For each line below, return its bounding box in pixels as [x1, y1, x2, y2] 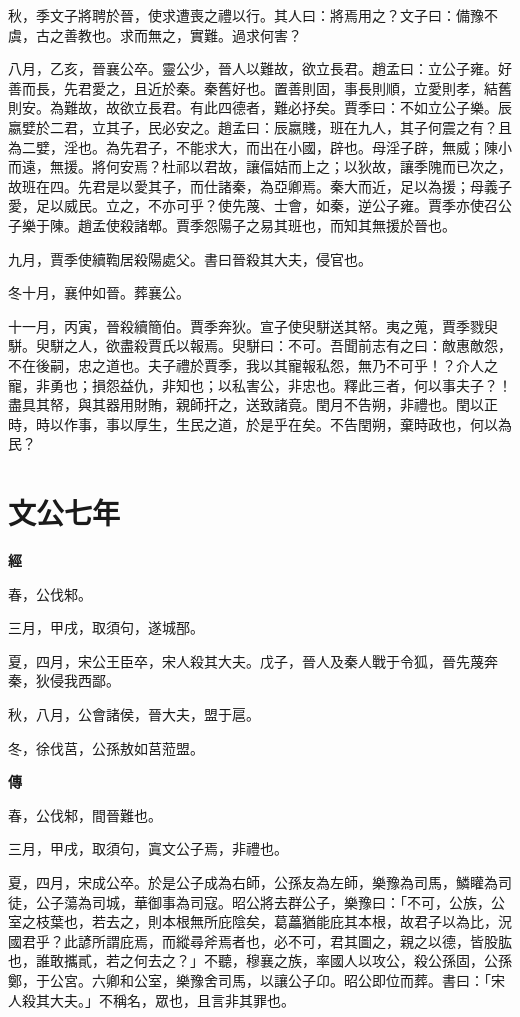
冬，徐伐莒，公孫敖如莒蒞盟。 [8, 737, 204, 758]
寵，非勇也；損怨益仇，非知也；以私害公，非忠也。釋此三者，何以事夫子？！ [8, 374, 512, 395]
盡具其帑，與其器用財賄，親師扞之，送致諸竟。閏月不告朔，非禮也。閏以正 [8, 394, 498, 415]
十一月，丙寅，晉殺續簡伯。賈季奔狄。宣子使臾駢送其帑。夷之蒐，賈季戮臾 [8, 315, 498, 336]
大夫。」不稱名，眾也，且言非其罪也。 [49, 989, 295, 1010]
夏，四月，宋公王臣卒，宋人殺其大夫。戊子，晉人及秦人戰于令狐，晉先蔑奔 [8, 650, 498, 671]
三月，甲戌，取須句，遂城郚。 [8, 617, 204, 638]
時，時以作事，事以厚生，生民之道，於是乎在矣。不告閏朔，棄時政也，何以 [8, 413, 498, 434]
